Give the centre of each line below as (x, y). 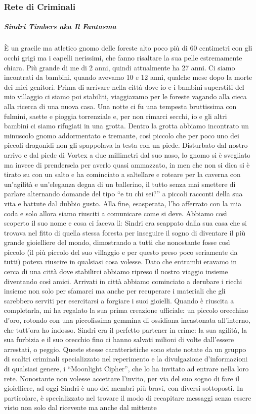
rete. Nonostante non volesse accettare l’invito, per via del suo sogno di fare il (122, 378)
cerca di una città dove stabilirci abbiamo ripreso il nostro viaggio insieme (116, 271)
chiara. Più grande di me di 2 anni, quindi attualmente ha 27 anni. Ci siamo (120, 67)
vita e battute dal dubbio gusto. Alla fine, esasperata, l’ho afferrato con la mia (123, 203)
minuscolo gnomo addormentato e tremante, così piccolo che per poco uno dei (122, 135)
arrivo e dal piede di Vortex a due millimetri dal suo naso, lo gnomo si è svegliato (127, 154)
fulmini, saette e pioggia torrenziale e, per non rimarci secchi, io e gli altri (116, 116)
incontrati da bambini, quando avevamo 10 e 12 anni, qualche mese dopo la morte (128, 77)
